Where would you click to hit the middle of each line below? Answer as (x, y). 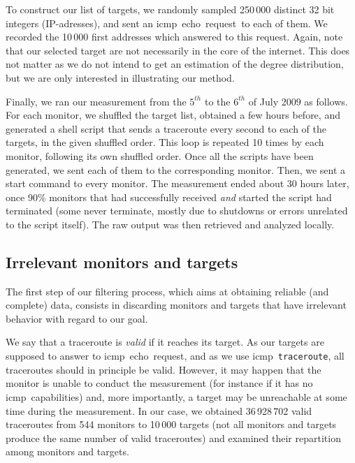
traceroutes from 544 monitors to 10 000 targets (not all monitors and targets (171, 424)
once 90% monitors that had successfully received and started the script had (169, 197)
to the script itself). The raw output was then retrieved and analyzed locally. (170, 224)
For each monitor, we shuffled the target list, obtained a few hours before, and (173, 115)
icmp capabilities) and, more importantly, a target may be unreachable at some (176, 396)
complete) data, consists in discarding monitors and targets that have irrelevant (176, 305)
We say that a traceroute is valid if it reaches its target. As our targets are (165, 342)
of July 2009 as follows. (298, 101)
